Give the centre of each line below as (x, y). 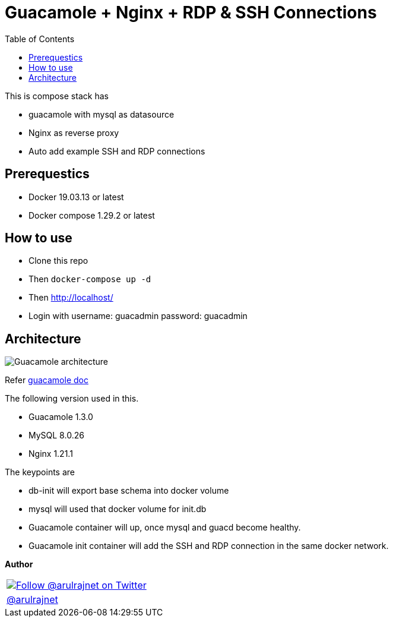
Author (19, 564)
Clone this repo (58, 261)
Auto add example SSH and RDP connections (117, 151)
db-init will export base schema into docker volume (129, 491)
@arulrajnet (32, 600)
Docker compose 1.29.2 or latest (92, 215)
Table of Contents (40, 39)
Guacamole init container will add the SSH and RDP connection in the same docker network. (209, 546)
